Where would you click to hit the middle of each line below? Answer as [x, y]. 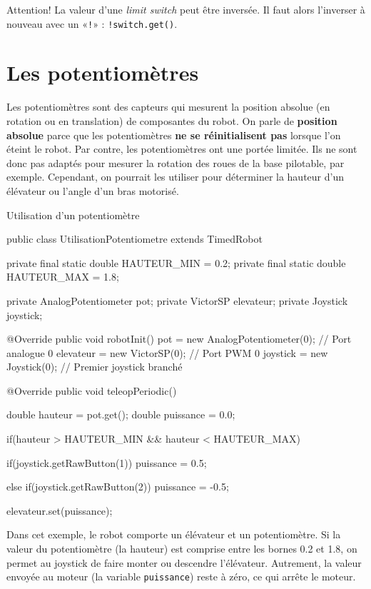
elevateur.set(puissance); [60, 510]
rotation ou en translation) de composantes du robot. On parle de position [172, 120]
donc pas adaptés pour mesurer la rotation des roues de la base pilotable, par [176, 162]
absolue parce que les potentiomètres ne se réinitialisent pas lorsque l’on [174, 135]
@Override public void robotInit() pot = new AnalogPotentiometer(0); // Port [179, 339]
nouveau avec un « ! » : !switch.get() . [92, 23]
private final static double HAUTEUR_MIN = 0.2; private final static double [176, 262]
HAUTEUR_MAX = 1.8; [63, 277]
